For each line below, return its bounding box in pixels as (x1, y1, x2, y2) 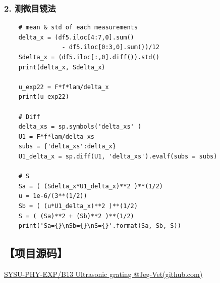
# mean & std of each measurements (18, 24, 138, 31)
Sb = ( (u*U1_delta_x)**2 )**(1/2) (18, 202, 138, 210)
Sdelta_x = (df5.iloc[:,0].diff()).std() (18, 54, 159, 61)
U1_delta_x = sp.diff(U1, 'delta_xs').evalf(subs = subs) (18, 152, 217, 160)
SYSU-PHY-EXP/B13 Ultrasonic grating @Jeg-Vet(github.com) (4, 268, 203, 279)
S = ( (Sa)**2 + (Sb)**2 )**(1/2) (18, 212, 134, 220)
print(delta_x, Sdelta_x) (18, 63, 105, 71)
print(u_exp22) (18, 93, 69, 101)
